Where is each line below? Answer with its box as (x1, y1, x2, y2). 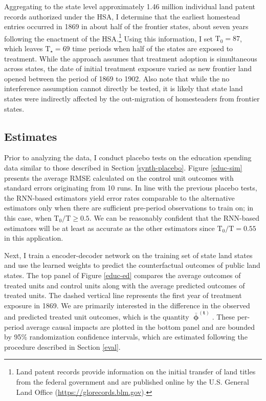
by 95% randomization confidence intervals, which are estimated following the (4, 331, 248, 342)
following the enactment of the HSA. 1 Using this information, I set (4, 31, 213, 44)
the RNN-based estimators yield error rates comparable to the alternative (4, 192, 235, 203)
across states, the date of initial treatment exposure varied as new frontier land (4, 63, 252, 74)
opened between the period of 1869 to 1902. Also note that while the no (4, 73, 230, 83)
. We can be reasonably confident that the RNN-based (89, 212, 259, 223)
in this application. (4, 233, 63, 243)
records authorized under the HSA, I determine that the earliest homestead (4, 11, 240, 22)
